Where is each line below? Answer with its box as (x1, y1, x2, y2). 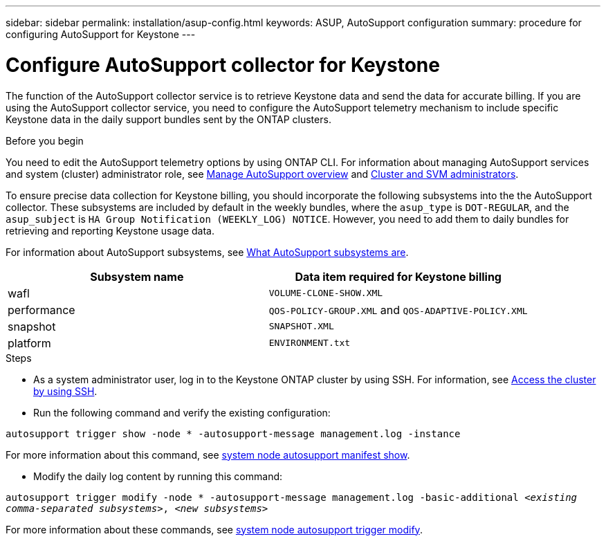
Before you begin (6, 134, 84, 147)
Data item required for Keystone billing (295, 269, 502, 284)
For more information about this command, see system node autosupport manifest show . (6, 448, 410, 461)
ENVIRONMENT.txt (268, 338, 351, 348)
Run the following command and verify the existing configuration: (33, 406, 331, 419)
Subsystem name (90, 269, 184, 284)
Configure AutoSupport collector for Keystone (6, 53, 440, 77)
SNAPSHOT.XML (268, 321, 334, 331)
